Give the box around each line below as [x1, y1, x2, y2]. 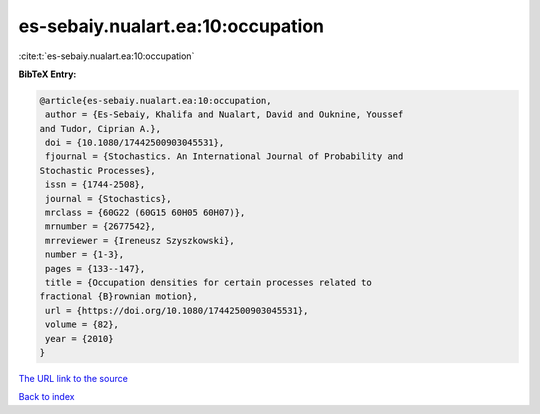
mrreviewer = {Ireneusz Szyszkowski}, [45, 235, 235, 246]
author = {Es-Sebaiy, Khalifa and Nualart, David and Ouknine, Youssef [45, 109, 404, 120]
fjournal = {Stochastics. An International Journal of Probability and [45, 151, 404, 162]
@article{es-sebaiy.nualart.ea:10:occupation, [39, 95, 272, 106]
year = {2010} [45, 333, 114, 344]
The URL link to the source [18, 372, 129, 384]
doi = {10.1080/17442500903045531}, [45, 137, 225, 149]
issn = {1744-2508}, [45, 179, 146, 190]
